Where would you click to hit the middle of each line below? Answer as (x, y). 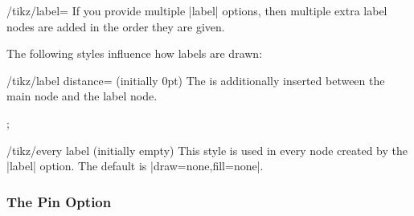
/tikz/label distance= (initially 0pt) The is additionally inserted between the (196, 80)
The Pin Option (59, 201)
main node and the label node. (82, 96)
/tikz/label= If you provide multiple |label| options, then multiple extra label (197, 10)
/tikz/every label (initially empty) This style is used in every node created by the (207, 150)
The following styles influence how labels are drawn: (135, 53)
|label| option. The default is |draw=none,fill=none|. (135, 166)
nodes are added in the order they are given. (116, 26)
